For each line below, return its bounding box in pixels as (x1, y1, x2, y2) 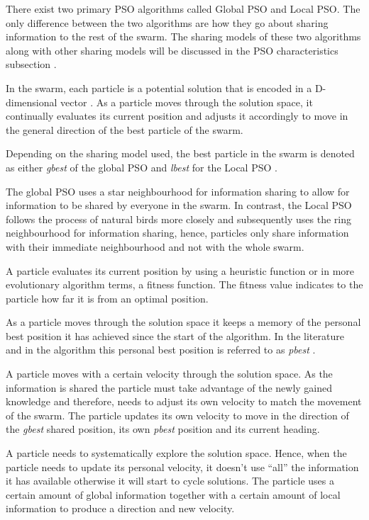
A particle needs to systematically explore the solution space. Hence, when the (6, 446, 347, 460)
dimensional (6, 94, 57, 109)
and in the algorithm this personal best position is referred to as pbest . (6, 342, 316, 357)
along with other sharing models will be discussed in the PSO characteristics (6, 43, 338, 57)
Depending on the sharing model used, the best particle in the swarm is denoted (6, 146, 355, 161)
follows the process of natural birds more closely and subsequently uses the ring (6, 211, 351, 226)
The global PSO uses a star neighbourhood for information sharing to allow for (6, 183, 350, 198)
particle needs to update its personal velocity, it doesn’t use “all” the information (6, 459, 359, 474)
